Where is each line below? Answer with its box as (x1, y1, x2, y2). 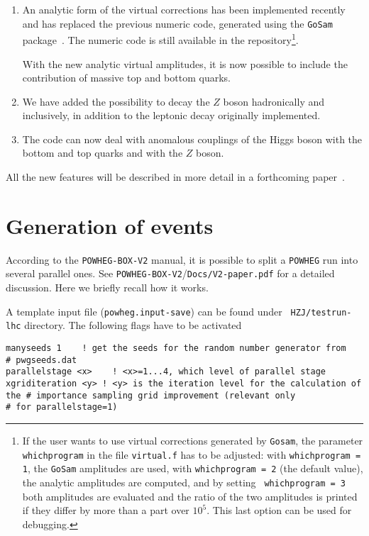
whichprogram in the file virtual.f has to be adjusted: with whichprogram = (22, 447, 361, 462)
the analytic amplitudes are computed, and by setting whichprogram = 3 (22, 474, 346, 489)
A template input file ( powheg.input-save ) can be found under (6, 303, 282, 318)
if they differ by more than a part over (22, 503, 189, 518)
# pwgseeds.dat (6, 354, 77, 365)
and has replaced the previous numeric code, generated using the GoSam (22, 16, 333, 30)
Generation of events (6, 211, 214, 240)
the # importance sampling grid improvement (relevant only (6, 390, 296, 401)
